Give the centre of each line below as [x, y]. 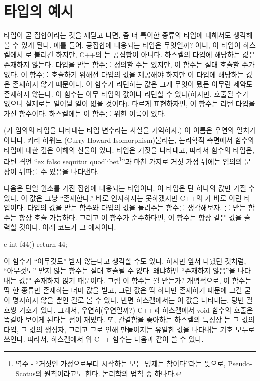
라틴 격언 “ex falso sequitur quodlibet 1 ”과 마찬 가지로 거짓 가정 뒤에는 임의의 [123, 161]
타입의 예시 [39, 11]
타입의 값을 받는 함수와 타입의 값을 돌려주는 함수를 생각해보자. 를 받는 [137, 207]
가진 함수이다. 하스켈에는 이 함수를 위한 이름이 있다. [85, 113]
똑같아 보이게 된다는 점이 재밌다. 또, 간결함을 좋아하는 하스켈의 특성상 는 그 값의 [129, 319]
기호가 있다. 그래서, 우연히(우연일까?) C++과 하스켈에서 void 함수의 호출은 [136, 309]
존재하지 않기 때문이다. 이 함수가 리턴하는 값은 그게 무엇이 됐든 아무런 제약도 [133, 84]
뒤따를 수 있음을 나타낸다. [59, 171]
